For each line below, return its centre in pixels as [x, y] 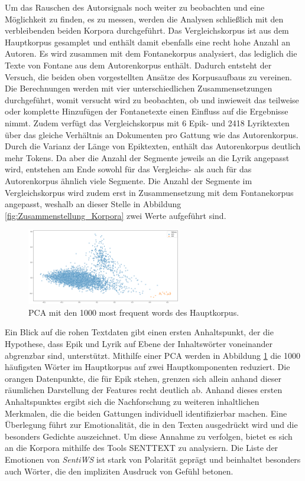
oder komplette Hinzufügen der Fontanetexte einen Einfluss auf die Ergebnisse [147, 111]
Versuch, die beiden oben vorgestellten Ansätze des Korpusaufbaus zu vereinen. [148, 76]
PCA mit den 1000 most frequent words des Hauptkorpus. [134, 312]
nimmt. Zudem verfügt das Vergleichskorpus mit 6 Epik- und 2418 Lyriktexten [147, 122]
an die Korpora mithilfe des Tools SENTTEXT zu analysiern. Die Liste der [142, 448]
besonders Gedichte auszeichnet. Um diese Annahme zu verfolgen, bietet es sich [149, 436]
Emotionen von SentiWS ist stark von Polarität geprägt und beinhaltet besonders [153, 459]
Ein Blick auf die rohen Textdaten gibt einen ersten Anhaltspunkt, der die [139, 332]
